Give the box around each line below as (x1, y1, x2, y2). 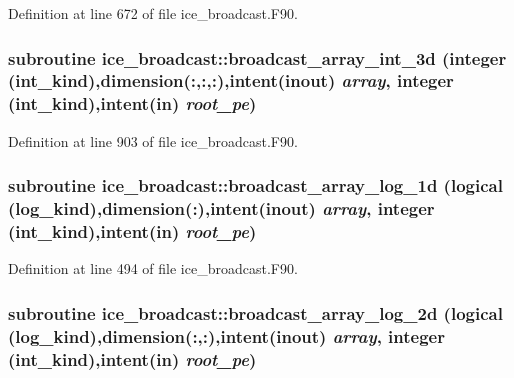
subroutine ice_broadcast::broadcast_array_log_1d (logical (8, 173, 503, 198)
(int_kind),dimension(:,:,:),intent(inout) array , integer (8, 68, 454, 93)
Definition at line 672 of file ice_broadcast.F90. (8, 3, 298, 23)
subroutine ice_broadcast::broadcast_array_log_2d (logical (8, 300, 503, 325)
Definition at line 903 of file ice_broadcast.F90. (8, 130, 298, 151)
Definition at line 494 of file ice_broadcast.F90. (8, 258, 298, 279)
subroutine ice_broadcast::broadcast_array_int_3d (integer (8, 45, 507, 70)
